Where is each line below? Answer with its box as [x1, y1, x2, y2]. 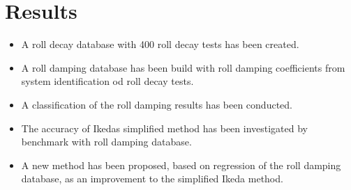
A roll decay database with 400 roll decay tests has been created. [21, 37, 299, 52]
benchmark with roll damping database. [21, 134, 192, 149]
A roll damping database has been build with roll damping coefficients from [21, 60, 345, 74]
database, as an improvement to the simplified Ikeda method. [21, 171, 283, 186]
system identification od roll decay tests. [21, 74, 194, 88]
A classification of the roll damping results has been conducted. [21, 97, 292, 111]
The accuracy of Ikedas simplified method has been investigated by [21, 120, 308, 135]
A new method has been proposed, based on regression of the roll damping [21, 157, 341, 172]
